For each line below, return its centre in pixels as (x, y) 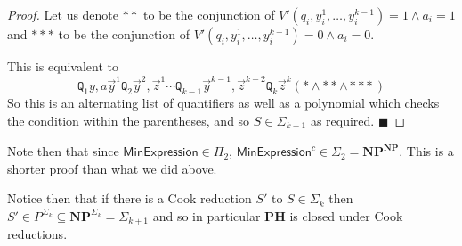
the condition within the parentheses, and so (129, 120)
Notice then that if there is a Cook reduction (130, 198)
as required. (342, 120)
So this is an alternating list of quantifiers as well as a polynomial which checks (223, 103)
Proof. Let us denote (63, 14)
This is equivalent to (63, 66)
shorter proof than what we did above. (112, 168)
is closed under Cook (346, 215)
